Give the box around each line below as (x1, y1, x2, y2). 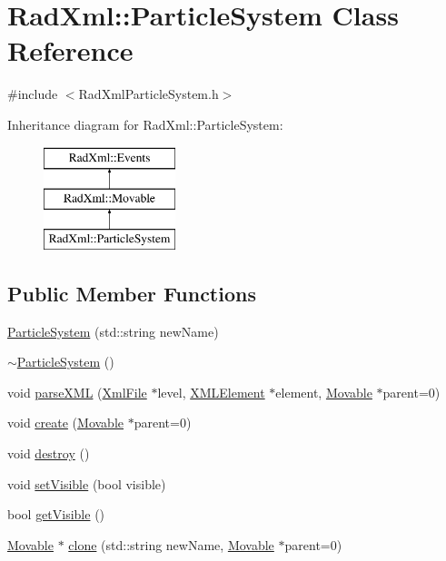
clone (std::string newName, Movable (68, 535, 274, 554)
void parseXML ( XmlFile (7, 382, 147, 401)
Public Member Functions (7, 279, 256, 307)
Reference (7, 32, 134, 69)
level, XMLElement (157, 382, 265, 401)
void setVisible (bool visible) (7, 474, 166, 493)
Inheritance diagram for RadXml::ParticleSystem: (7, 114, 283, 133)
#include (7, 84, 58, 103)
